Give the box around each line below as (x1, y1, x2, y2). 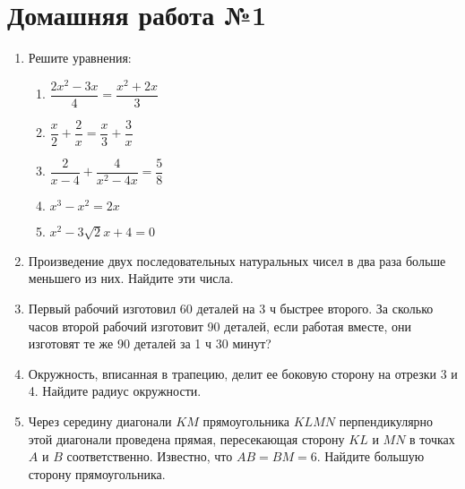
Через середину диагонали (28, 411, 172, 430)
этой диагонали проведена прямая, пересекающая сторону (28, 429, 345, 448)
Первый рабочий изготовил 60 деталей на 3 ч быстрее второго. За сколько (28, 298, 434, 317)
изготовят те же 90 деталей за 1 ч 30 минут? (28, 334, 271, 353)
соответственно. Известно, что (66, 447, 233, 466)
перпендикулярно (339, 411, 434, 430)
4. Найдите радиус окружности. (28, 382, 202, 400)
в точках (409, 429, 455, 448)
